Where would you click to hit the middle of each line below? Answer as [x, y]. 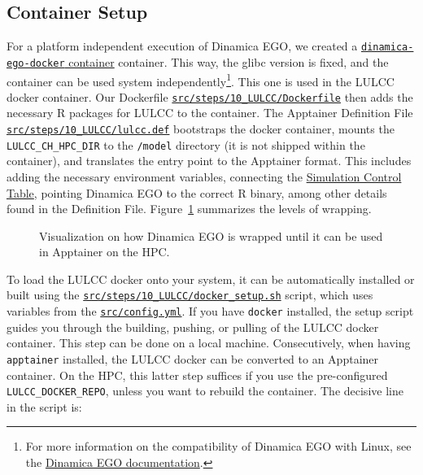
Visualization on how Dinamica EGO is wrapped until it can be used [211, 235]
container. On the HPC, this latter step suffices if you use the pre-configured [197, 375]
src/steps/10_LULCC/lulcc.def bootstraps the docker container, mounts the [201, 129]
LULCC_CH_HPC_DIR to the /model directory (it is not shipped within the [186, 144]
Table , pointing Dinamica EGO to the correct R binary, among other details [197, 192]
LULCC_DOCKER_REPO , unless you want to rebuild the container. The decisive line [205, 391]
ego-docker [36, 63]
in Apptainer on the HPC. [105, 252]
